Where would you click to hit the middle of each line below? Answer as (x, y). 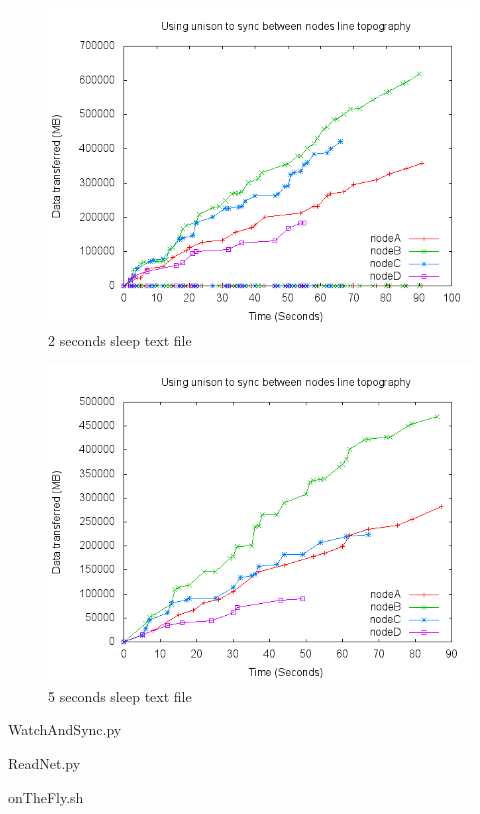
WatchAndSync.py (65, 729)
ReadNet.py (44, 762)
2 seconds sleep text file (120, 339)
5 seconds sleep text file (120, 695)
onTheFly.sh (46, 796)
